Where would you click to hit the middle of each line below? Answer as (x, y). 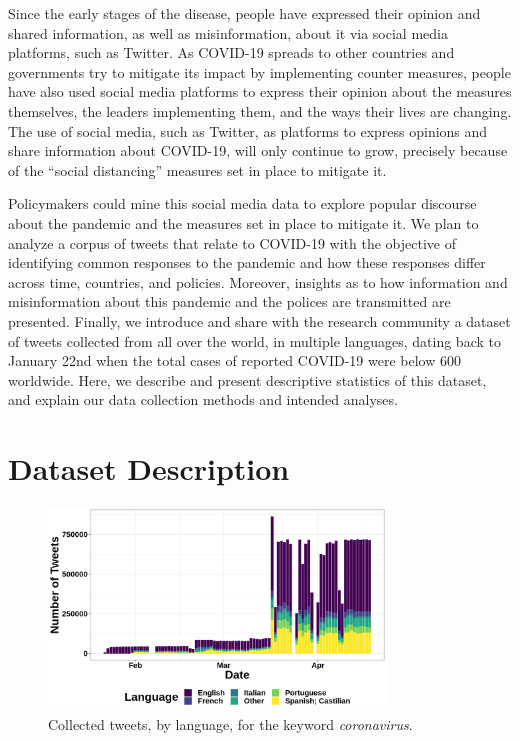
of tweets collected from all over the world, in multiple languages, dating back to (254, 340)
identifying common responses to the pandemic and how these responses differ (247, 262)
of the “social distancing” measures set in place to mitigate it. (197, 169)
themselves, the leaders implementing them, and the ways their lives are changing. (260, 110)
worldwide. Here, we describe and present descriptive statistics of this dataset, (247, 379)
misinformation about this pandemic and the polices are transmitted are (229, 301)
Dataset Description (149, 468)
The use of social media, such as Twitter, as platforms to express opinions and (248, 130)
